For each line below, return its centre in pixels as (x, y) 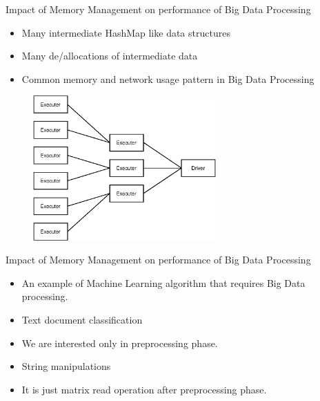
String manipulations (66, 366)
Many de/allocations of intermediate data (110, 56)
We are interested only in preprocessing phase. (120, 343)
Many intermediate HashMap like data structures (126, 32)
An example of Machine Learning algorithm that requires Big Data (163, 282)
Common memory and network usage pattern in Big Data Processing (168, 78)
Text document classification (82, 320)
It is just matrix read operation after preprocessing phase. (144, 389)
